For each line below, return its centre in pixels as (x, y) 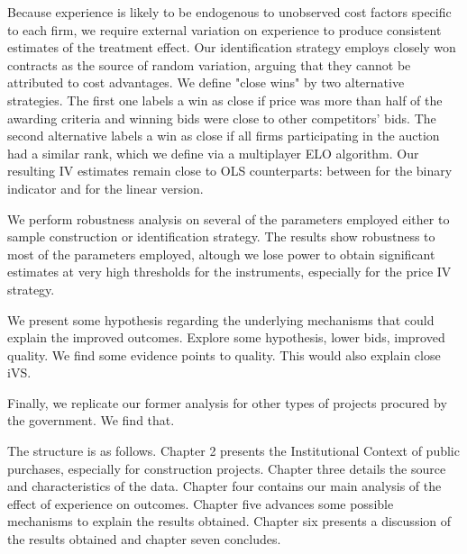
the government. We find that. (91, 420)
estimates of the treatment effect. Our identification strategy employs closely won (232, 47)
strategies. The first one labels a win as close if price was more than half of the (225, 100)
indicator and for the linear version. (105, 188)
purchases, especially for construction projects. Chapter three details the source (227, 468)
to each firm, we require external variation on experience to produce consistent (224, 29)
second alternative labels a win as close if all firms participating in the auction (224, 136)
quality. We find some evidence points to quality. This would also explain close (224, 354)
